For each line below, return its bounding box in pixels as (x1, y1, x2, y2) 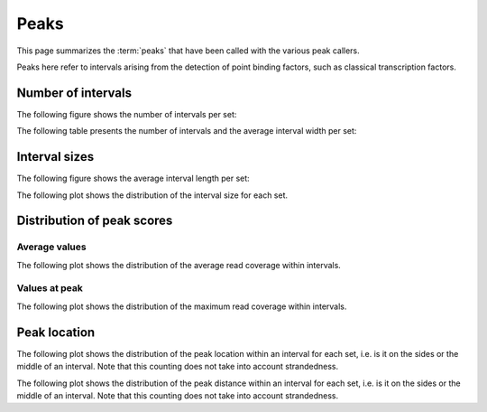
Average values (16, 240, 87, 253)
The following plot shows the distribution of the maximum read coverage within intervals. (16, 301, 347, 312)
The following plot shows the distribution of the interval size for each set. (16, 190, 289, 201)
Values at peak (16, 282, 83, 295)
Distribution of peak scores (16, 213, 173, 229)
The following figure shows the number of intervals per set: (16, 108, 237, 119)
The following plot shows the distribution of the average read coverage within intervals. (16, 259, 342, 270)
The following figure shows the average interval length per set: (16, 173, 250, 184)
